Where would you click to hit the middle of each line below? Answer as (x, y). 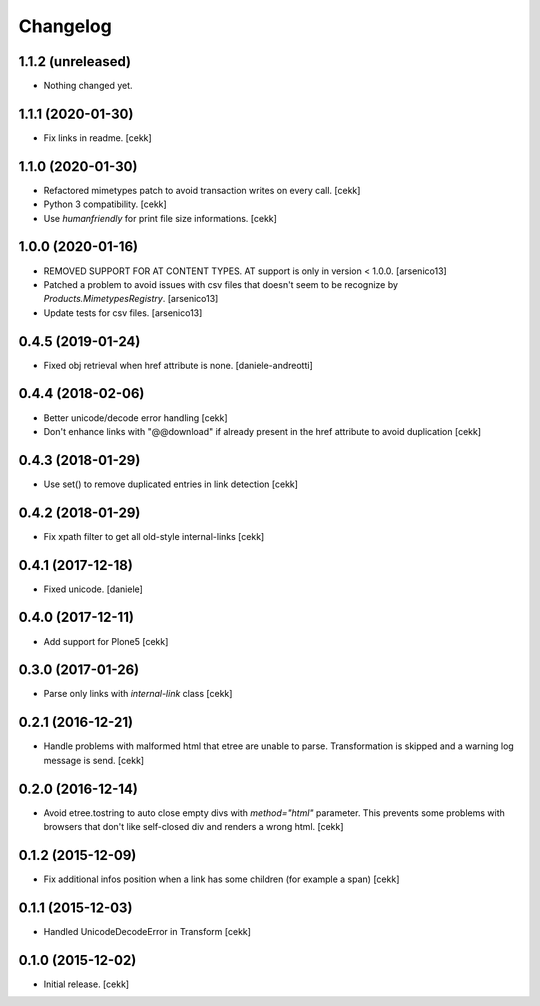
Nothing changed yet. (88, 86)
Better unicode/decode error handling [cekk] (136, 417)
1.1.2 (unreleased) (75, 61)
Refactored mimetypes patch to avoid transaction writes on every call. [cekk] (202, 190)
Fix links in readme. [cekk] (97, 137)
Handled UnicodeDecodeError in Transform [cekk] (147, 931)
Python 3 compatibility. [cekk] (105, 204)
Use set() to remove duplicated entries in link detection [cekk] (171, 484)
